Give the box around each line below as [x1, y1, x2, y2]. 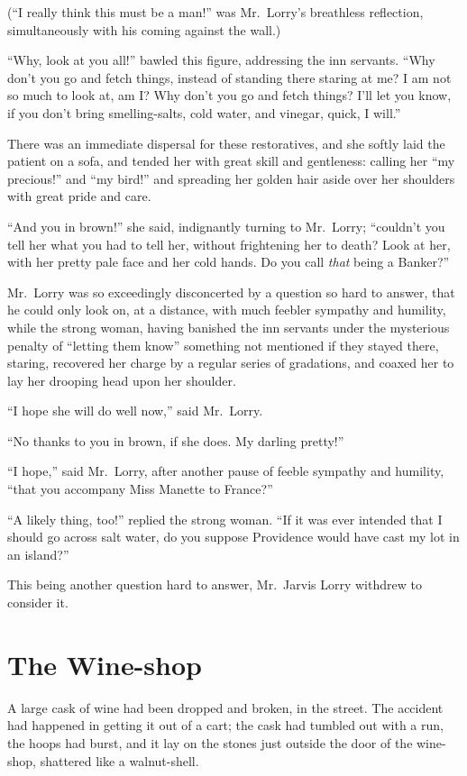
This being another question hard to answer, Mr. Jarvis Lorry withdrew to [7, 575, 422, 594]
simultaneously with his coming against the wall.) [7, 20, 281, 39]
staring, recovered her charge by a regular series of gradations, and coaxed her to [7, 353, 454, 372]
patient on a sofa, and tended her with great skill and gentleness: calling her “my [7, 151, 455, 170]
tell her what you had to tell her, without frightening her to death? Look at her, [7, 234, 451, 253]
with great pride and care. [7, 187, 151, 205]
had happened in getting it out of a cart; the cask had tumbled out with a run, [7, 716, 444, 735]
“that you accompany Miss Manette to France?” [7, 479, 273, 498]
